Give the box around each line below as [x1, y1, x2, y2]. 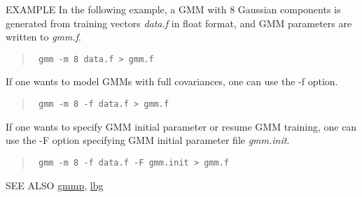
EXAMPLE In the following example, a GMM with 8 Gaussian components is [6, 2, 341, 16]
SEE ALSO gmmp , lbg [6, 177, 104, 192]
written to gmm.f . [6, 29, 82, 44]
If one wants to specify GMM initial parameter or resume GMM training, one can [6, 119, 357, 133]
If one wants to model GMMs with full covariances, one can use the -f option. [6, 74, 338, 89]
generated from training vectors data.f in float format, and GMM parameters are [6, 15, 352, 30]
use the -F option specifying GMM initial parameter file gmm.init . [6, 133, 290, 147]
